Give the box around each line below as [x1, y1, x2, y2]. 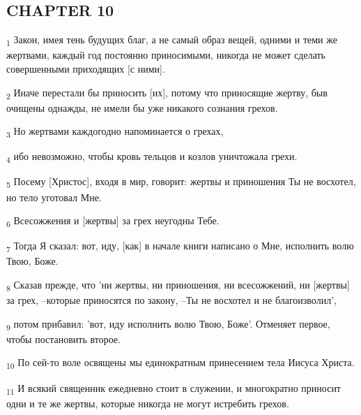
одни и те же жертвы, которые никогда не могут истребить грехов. [6, 395, 289, 410]
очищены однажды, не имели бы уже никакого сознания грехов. [6, 100, 278, 115]
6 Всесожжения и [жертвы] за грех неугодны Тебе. [6, 213, 220, 229]
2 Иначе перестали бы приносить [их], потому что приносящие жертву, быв [6, 85, 328, 101]
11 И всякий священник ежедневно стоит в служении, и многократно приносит [6, 380, 341, 397]
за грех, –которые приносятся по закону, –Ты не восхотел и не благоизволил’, [6, 293, 337, 307]
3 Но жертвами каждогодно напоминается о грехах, [6, 124, 224, 140]
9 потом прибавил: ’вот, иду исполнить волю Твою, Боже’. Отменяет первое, [6, 316, 330, 333]
